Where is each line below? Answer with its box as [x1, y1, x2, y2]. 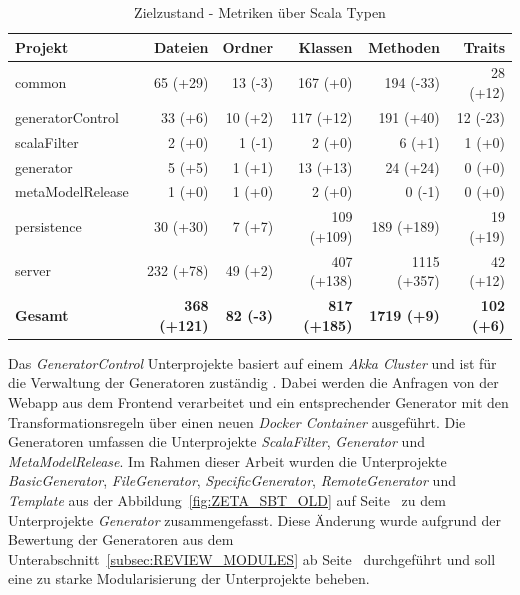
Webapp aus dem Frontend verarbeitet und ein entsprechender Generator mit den [8, 392, 509, 412]
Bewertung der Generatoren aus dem [8, 529, 234, 550]
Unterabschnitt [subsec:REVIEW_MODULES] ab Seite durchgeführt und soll [8, 548, 496, 569]
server [15, 260, 51, 281]
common [15, 72, 67, 93]
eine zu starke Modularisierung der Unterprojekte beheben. [8, 568, 370, 589]
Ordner [222, 36, 274, 57]
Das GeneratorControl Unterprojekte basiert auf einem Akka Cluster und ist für [8, 352, 497, 373]
